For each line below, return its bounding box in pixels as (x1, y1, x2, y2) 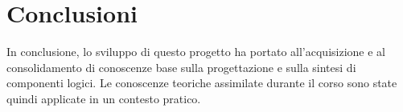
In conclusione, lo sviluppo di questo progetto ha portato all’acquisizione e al (6, 43, 385, 60)
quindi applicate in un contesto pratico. (6, 90, 201, 106)
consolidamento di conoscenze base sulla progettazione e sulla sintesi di (6, 58, 356, 75)
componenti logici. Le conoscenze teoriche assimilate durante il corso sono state (6, 74, 397, 91)
